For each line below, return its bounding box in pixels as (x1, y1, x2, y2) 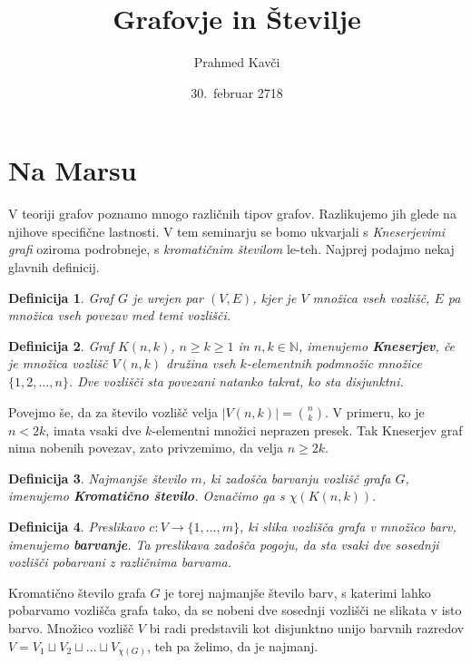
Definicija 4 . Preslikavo (8, 516, 145, 535)
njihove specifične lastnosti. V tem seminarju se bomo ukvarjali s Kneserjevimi (8, 221, 446, 240)
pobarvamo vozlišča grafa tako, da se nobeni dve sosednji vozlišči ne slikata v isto (8, 601, 462, 620)
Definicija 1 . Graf (8, 288, 113, 307)
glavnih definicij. (8, 258, 100, 277)
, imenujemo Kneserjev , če (298, 336, 456, 355)
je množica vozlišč (8, 354, 108, 373)
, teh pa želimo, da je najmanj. (146, 636, 319, 655)
